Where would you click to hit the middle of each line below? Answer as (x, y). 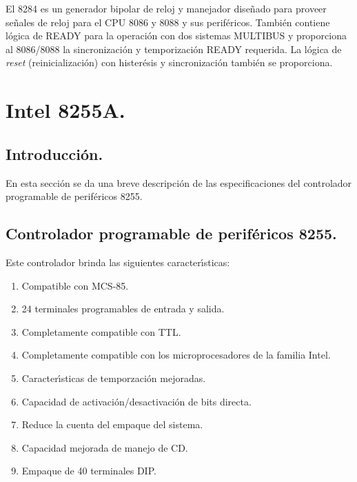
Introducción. (54, 153)
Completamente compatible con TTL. (101, 331)
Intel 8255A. (65, 110)
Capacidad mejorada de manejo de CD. (105, 447)
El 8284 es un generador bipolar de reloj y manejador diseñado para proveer (166, 8)
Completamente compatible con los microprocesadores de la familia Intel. (176, 355)
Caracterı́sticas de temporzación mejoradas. (114, 378)
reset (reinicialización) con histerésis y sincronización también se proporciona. (169, 62)
